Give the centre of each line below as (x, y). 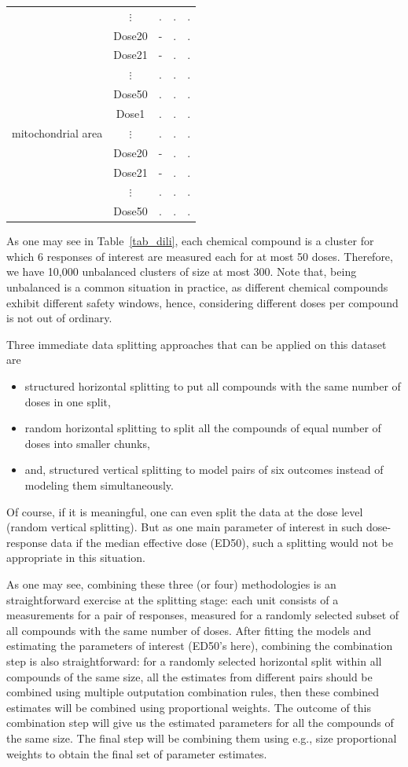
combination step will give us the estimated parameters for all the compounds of (200, 723)
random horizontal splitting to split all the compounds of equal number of (203, 428)
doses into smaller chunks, (87, 443)
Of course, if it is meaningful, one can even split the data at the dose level (185, 511)
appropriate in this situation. (76, 558)
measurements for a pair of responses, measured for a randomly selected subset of (203, 615)
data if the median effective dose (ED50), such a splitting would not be (222, 542)
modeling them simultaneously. (99, 485)
